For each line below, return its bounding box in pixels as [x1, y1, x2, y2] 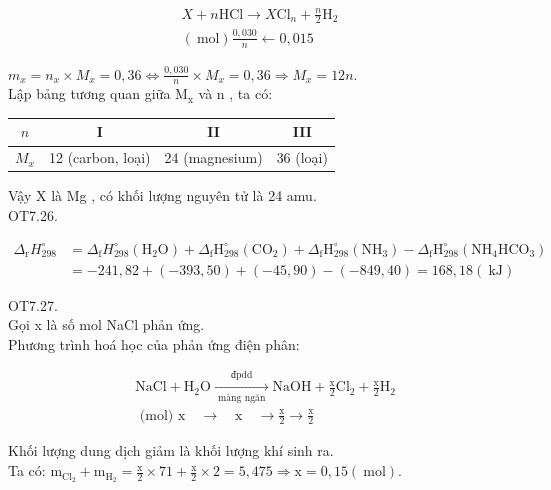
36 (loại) [276, 147, 328, 168]
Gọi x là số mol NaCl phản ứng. [8, 314, 205, 335]
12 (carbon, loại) [48, 147, 151, 168]
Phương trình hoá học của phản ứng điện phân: [8, 333, 300, 354]
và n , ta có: [198, 83, 273, 104]
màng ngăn [218, 392, 266, 403]
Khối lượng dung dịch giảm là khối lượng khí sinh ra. [8, 440, 334, 461]
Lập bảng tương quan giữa [8, 83, 171, 104]
